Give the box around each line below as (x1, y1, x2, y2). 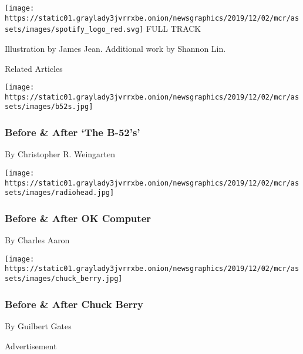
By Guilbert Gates (5, 319, 72, 332)
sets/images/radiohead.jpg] (5, 188, 115, 197)
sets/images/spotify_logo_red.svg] (5, 25, 144, 34)
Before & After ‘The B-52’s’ (5, 125, 140, 140)
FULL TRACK (146, 22, 201, 35)
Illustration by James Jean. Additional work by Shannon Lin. (5, 42, 226, 54)
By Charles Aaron (5, 234, 70, 246)
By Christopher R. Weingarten (5, 148, 116, 160)
